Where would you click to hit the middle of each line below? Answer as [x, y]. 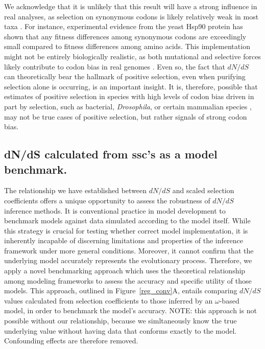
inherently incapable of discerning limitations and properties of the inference [124, 240]
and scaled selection [203, 190]
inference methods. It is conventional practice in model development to [115, 210]
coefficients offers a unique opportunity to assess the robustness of [107, 200]
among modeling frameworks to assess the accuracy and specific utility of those [128, 280]
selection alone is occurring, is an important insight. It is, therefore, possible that [131, 86]
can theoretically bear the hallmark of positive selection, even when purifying [125, 76]
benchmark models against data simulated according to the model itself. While [127, 220]
